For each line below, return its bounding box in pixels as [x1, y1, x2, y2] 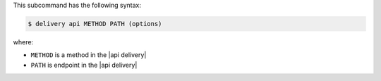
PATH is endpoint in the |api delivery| [30, 61, 138, 69]
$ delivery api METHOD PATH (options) [28, 20, 162, 27]
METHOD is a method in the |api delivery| [30, 51, 147, 59]
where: [13, 37, 34, 46]
